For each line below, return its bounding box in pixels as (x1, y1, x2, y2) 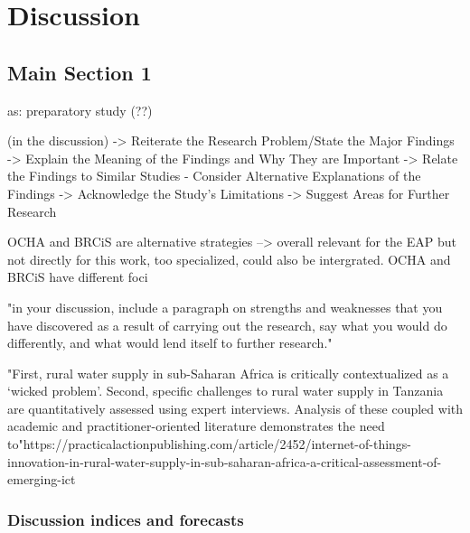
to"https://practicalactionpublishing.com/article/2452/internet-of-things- (7, 435, 412, 454)
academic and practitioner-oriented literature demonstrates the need (7, 416, 385, 435)
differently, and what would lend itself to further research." (7, 333, 333, 352)
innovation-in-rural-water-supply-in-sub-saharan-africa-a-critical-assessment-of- (7, 452, 442, 471)
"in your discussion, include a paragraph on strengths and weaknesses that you (7, 297, 443, 316)
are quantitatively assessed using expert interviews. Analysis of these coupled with (7, 398, 464, 417)
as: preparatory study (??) (7, 100, 153, 119)
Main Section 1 (7, 58, 152, 86)
